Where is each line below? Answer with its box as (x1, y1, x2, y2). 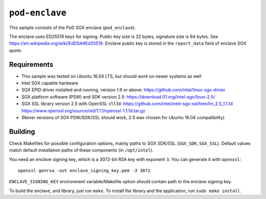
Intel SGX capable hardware (21, 80, 78, 86)
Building (9, 127, 35, 135)
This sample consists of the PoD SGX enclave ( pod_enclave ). (9, 25, 136, 31)
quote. (9, 47, 22, 53)
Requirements (9, 60, 54, 68)
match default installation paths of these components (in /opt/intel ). (9, 147, 154, 153)
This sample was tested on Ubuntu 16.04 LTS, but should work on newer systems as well (21, 73, 202, 79)
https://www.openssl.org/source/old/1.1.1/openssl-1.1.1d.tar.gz (21, 107, 145, 113)
